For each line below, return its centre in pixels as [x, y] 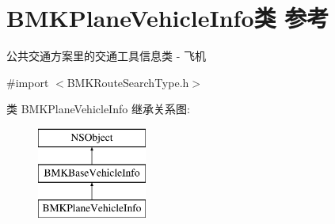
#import [28, 82]
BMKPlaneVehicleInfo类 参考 [168, 18]
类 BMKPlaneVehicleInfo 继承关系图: [98, 109]
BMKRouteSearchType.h [128, 82]
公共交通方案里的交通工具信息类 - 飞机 [106, 56]
